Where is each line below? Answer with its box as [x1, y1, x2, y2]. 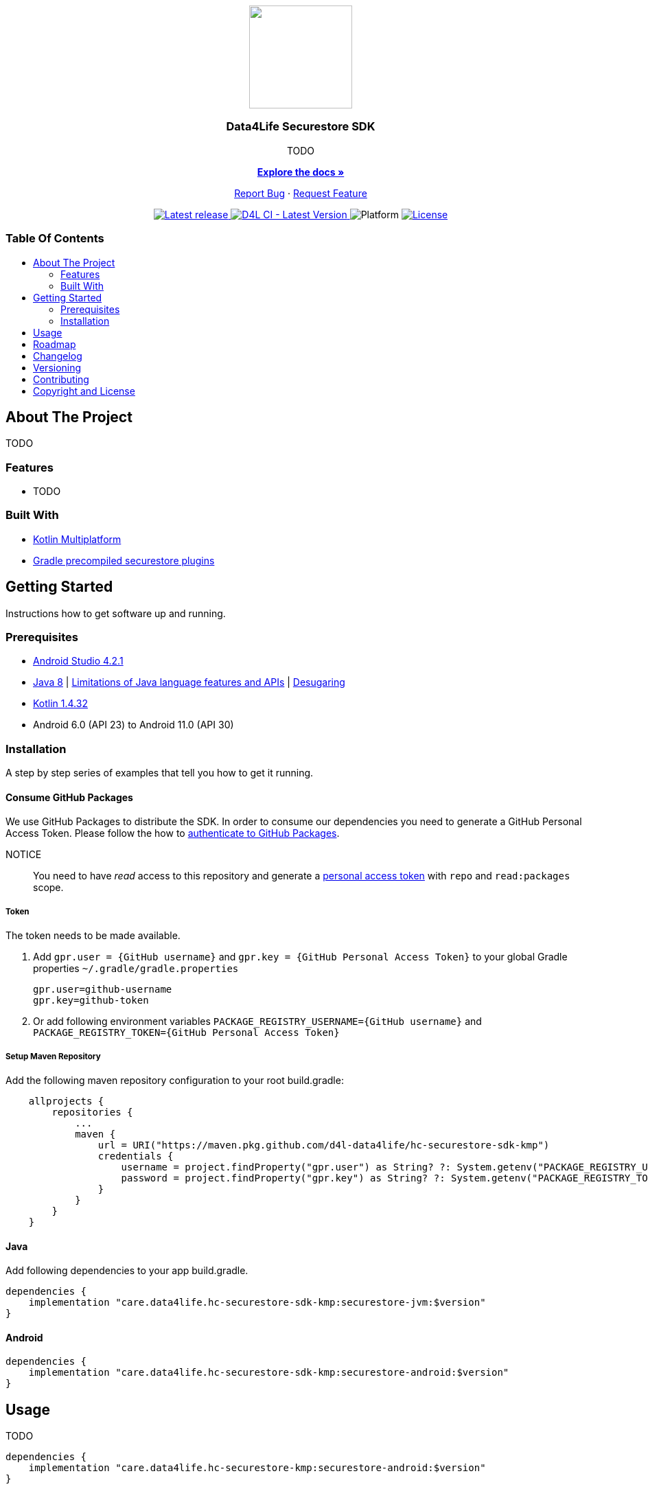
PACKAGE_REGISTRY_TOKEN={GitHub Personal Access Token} [33, 1027, 340, 1039]
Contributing [33, 373, 89, 385]
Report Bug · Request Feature [234, 187, 367, 199]
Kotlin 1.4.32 [33, 697, 88, 710]
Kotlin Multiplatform [33, 533, 121, 545]
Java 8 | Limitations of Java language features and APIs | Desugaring [33, 676, 345, 689]
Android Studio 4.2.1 [33, 655, 124, 667]
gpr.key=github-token [33, 995, 149, 1006]
